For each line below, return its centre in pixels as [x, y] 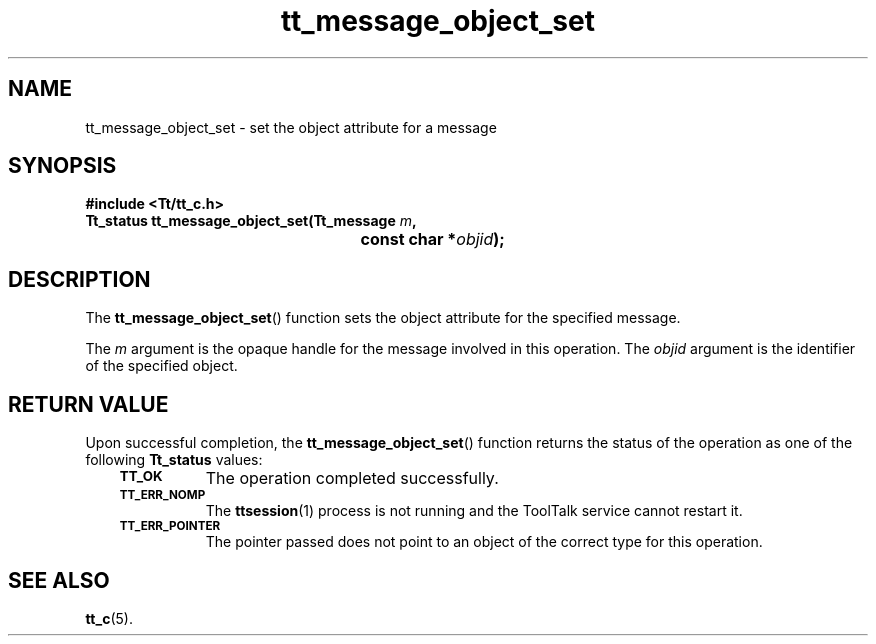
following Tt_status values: [174, 460]
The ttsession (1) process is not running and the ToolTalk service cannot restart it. [474, 511]
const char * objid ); [432, 239]
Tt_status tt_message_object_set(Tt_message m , [251, 221]
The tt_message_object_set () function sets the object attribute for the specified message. [383, 318]
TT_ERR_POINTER [170, 526]
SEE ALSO [59, 580]
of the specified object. [161, 366]
